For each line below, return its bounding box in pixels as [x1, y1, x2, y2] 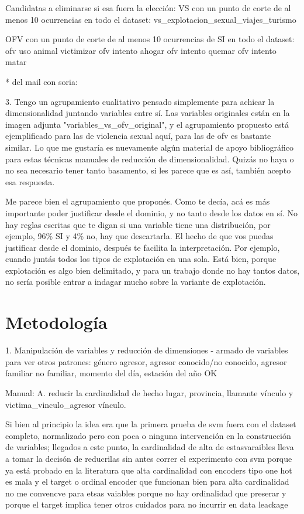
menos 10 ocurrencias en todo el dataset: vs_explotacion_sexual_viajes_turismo [5, 13, 296, 25]
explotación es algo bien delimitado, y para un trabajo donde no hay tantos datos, [5, 264, 300, 276]
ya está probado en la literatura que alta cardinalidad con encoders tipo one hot [5, 464, 292, 476]
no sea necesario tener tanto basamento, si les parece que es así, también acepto [5, 164, 291, 176]
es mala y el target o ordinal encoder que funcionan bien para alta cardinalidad [5, 475, 289, 488]
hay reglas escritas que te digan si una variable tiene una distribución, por [5, 218, 271, 230]
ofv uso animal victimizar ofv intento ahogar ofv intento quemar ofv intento [5, 44, 277, 56]
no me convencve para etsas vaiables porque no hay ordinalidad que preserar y [5, 486, 286, 499]
